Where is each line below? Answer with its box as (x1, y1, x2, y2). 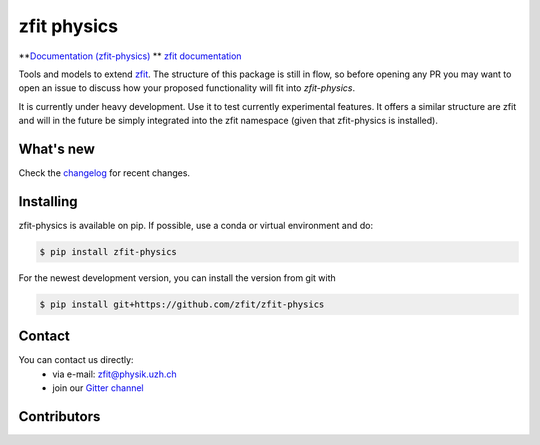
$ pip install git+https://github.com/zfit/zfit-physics (39, 298, 325, 310)
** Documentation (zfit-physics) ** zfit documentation (18, 50, 242, 62)
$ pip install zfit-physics (39, 246, 177, 257)
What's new (18, 140, 95, 157)
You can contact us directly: (18, 354, 134, 366)
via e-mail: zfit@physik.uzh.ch (52, 368, 177, 380)
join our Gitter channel (52, 382, 144, 394)
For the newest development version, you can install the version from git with (18, 271, 337, 284)
